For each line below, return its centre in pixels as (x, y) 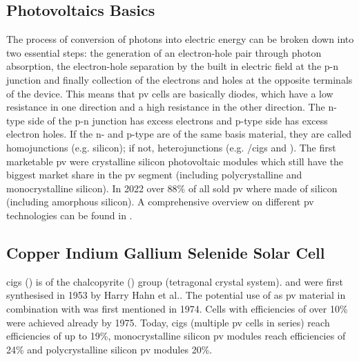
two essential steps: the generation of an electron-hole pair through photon (164, 52)
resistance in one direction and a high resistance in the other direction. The (166, 107)
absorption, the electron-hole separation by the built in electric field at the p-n (172, 66)
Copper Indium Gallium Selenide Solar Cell (166, 252)
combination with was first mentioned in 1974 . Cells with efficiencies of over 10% (177, 308)
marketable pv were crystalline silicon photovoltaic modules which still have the (175, 161)
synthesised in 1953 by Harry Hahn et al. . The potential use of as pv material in (176, 295)
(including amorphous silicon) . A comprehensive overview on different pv (160, 202)
